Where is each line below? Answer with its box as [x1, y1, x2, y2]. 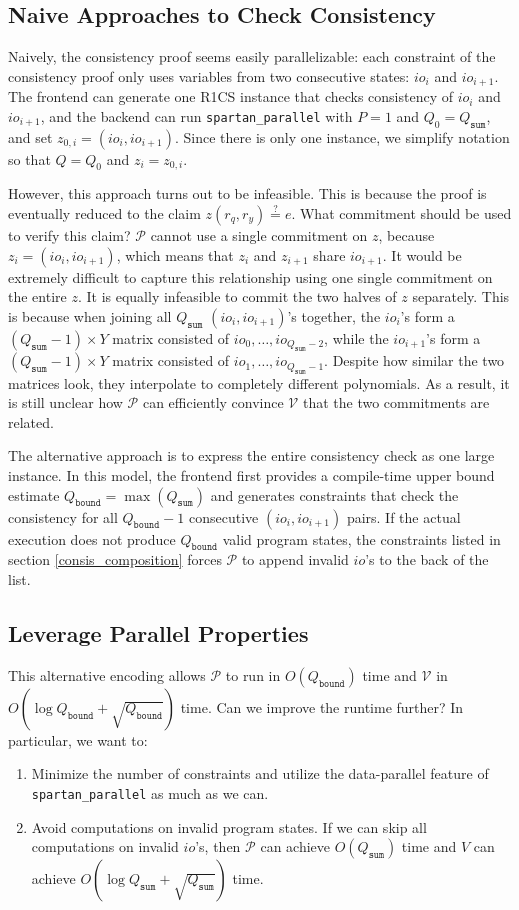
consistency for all [8, 506, 118, 527]
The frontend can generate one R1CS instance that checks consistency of [8, 86, 454, 107]
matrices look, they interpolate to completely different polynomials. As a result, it [8, 372, 510, 393]
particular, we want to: [8, 729, 148, 750]
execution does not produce [8, 528, 176, 549]
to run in [225, 664, 281, 685]
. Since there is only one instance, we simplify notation [175, 126, 510, 147]
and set [8, 126, 53, 147]
